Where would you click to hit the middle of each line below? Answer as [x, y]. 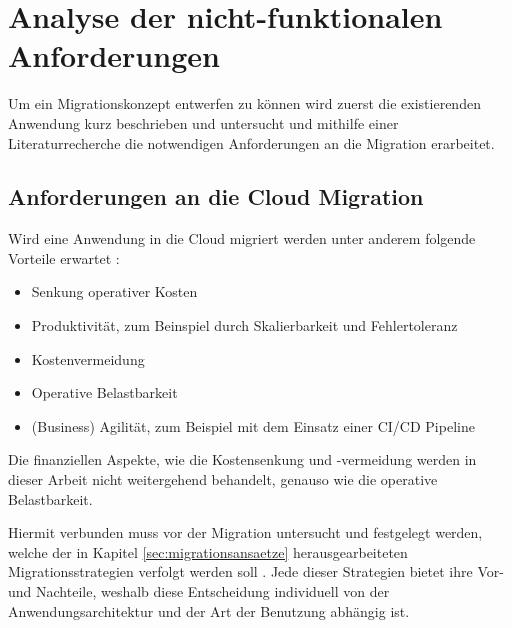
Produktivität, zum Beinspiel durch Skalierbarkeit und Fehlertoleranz [244, 325]
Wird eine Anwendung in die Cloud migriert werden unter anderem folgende [242, 238]
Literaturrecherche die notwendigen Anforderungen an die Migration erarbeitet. [251, 142]
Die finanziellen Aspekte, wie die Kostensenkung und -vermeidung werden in [242, 459]
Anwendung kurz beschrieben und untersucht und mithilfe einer [203, 122]
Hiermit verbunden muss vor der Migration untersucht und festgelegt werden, [245, 532]
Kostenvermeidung [88, 358]
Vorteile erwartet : [64, 257]
